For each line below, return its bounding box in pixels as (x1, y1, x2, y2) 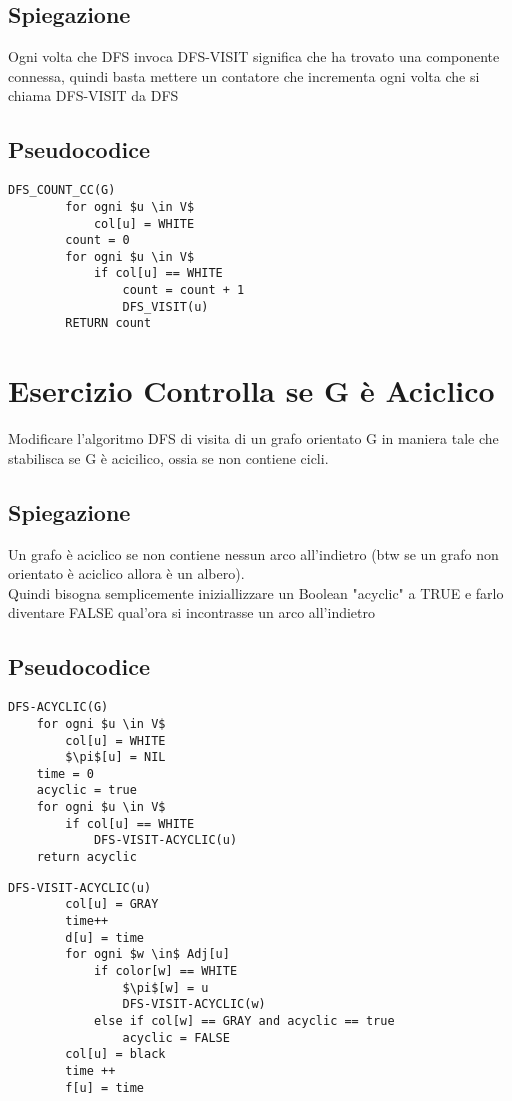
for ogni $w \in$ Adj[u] (65, 947, 230, 962)
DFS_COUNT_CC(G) (8, 183, 116, 198)
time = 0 (36, 766, 94, 781)
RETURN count (65, 316, 152, 331)
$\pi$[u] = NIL (65, 750, 166, 765)
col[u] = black (65, 1047, 166, 1062)
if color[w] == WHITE (93, 964, 238, 979)
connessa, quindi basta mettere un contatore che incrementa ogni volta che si (8, 65, 480, 86)
